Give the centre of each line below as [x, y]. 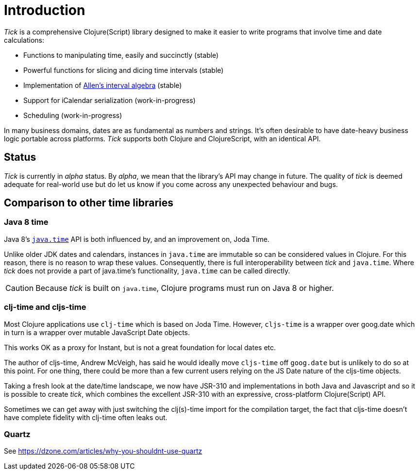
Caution [20, 288]
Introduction [45, 10]
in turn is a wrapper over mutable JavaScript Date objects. [97, 332]
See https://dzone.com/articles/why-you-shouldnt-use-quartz [103, 451]
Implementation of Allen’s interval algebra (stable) [103, 85]
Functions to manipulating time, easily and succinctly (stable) [121, 55]
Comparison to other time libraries [89, 203]
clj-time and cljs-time [45, 307]
